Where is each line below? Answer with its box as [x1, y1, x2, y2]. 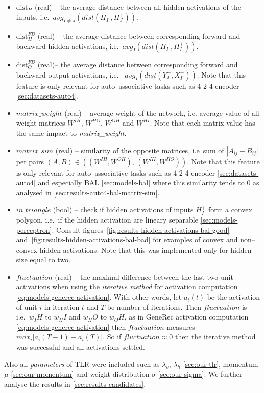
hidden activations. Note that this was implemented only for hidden [39, 244, 252, 255]
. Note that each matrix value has [150, 117, 255, 128]
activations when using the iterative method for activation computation [16, 281, 238, 292]
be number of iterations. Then [107, 301, 201, 312]
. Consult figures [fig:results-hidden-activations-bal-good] [52, 224, 230, 235]
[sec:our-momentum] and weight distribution [11, 369, 150, 379]
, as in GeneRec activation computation [124, 311, 249, 322]
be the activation [207, 291, 260, 302]
